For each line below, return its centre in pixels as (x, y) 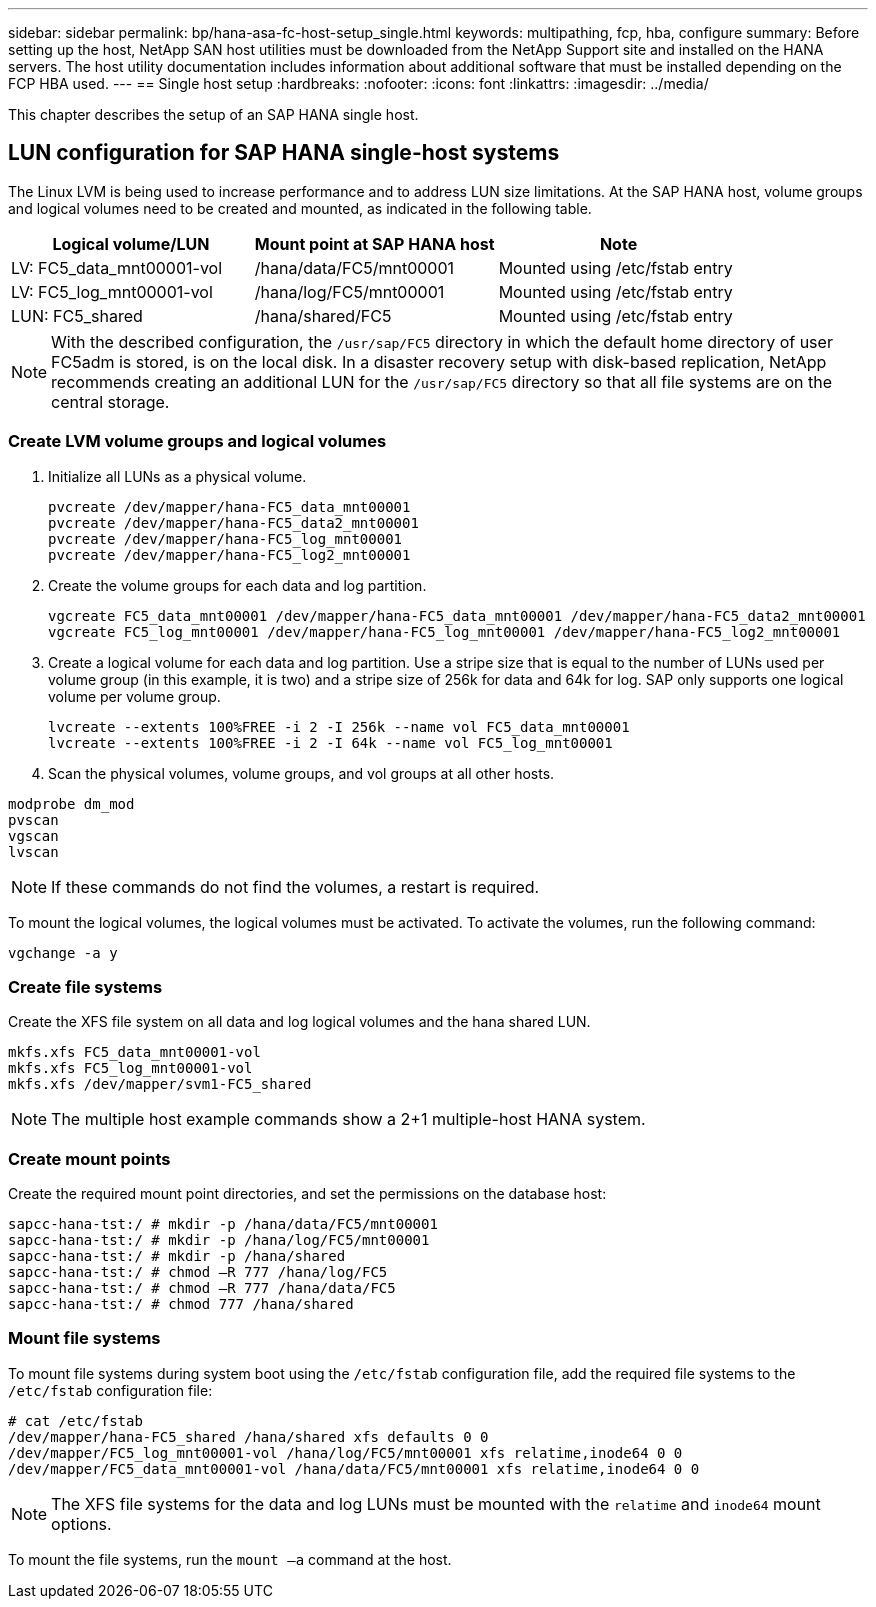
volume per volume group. (134, 696)
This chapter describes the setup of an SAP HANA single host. (213, 114)
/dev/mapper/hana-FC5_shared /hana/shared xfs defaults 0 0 (248, 1436)
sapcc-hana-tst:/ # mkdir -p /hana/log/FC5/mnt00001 (219, 1240)
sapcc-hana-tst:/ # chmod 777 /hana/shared (181, 1304)
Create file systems (85, 986)
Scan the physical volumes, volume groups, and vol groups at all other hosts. (301, 773)
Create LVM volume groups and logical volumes (197, 441)
